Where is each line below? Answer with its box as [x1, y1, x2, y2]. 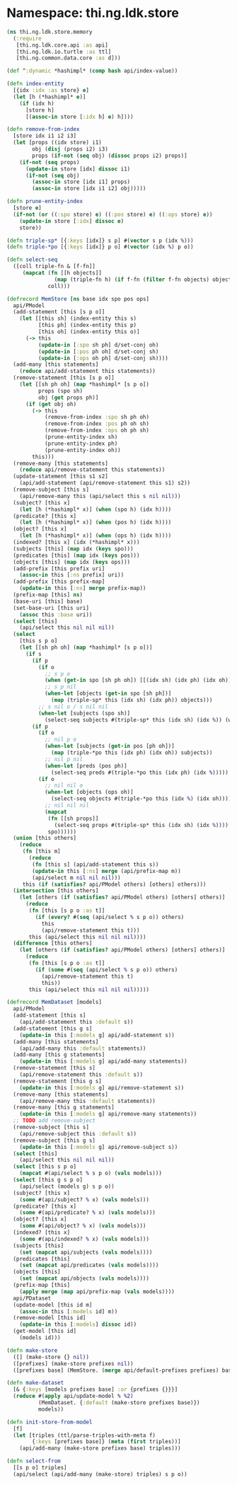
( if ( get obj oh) [25, 400, 77, 408]
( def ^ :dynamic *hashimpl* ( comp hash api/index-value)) [6, 67, 178, 75]
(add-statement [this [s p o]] [13, 308, 105, 316]
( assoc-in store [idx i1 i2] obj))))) [32, 185, 146, 192]
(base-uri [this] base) [13, 598, 83, 605]
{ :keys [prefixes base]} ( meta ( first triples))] [32, 1438, 181, 1445]
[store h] [25, 106, 54, 114]
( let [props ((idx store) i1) [13, 139, 102, 146]
